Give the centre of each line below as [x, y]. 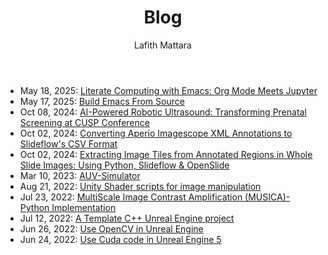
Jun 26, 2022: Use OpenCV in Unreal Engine [111, 228]
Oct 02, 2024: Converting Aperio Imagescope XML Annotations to [156, 133]
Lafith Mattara [163, 45]
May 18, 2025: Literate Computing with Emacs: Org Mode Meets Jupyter [168, 90]
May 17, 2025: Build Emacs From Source [102, 101]
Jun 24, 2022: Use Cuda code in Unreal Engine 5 [120, 239]
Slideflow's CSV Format [68, 143]
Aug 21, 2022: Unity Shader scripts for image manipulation [140, 186]
